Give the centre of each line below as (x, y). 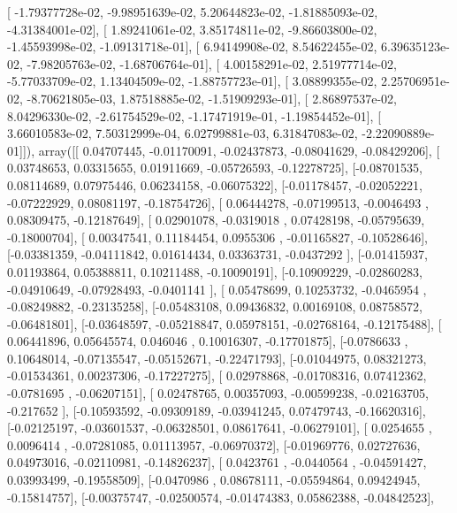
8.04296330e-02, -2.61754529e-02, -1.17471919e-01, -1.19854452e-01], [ (194, 115)
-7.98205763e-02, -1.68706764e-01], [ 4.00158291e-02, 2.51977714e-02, (212, 63)
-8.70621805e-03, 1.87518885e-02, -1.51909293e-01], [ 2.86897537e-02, (212, 98)
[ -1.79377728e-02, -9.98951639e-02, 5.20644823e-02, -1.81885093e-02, (193, 11)
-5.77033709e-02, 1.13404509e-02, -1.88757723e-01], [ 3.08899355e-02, (192, 81)
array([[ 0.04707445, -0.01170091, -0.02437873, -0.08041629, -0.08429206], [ (239, 150)
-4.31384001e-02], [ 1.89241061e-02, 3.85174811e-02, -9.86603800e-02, (192, 29)
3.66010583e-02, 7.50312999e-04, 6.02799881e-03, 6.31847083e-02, (183, 133)
